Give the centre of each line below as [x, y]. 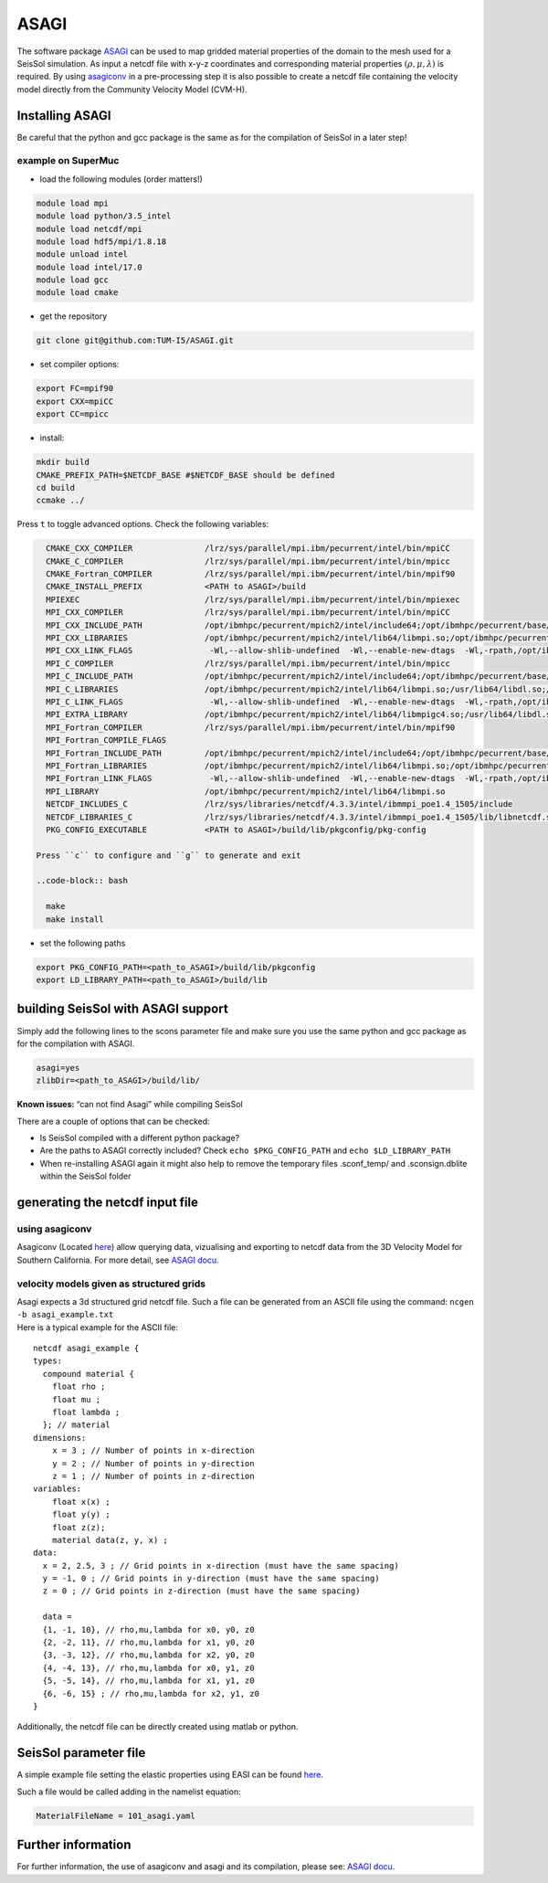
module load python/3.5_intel [104, 216]
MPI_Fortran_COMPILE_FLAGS [106, 741]
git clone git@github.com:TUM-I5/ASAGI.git [135, 341]
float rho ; [79, 1387]
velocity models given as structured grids [111, 1284]
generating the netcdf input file [107, 1203]
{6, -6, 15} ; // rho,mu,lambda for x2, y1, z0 [151, 1693]
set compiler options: [79, 365]
